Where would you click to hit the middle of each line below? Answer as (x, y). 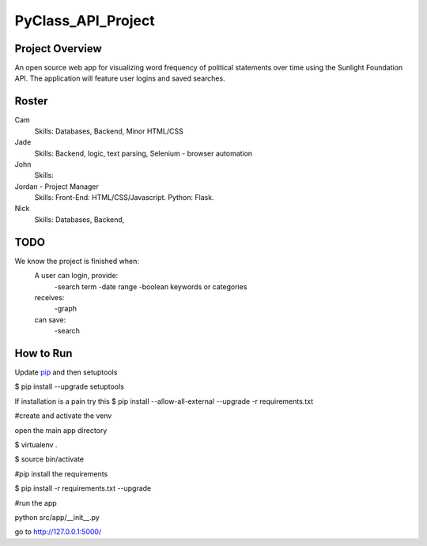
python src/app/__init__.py (57, 517)
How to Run (43, 353)
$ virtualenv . (36, 444)
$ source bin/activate (49, 459)
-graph (66, 309)
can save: (50, 319)
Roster (31, 102)
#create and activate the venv (63, 416)
